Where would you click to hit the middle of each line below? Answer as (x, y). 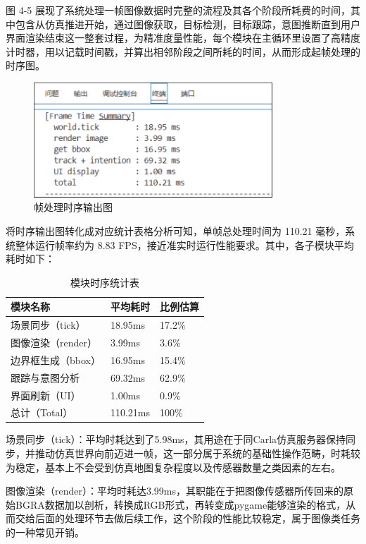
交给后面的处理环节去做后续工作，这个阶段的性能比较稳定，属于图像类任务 (188, 518)
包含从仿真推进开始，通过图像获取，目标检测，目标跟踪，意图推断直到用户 (188, 24)
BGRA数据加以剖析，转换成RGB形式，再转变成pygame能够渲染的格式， (181, 504)
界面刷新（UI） (46, 395)
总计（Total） (42, 412)
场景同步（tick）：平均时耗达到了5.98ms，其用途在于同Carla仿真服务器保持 (176, 439)
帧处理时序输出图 (73, 207)
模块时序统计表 (105, 282)
